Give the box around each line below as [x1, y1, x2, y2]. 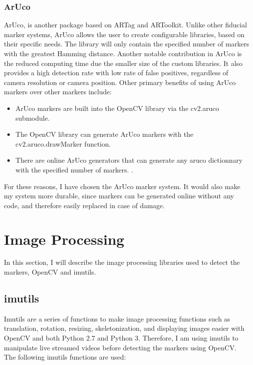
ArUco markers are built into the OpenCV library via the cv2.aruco [15, 103, 219, 113]
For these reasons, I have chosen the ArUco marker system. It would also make [4, 181, 241, 191]
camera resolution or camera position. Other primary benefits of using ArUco [4, 77, 236, 87]
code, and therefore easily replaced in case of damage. [4, 200, 165, 210]
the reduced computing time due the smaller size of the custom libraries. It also [4, 58, 243, 68]
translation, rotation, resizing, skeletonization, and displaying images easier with [4, 323, 245, 333]
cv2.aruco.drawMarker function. [15, 138, 111, 149]
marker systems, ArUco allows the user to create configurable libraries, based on [4, 29, 245, 39]
